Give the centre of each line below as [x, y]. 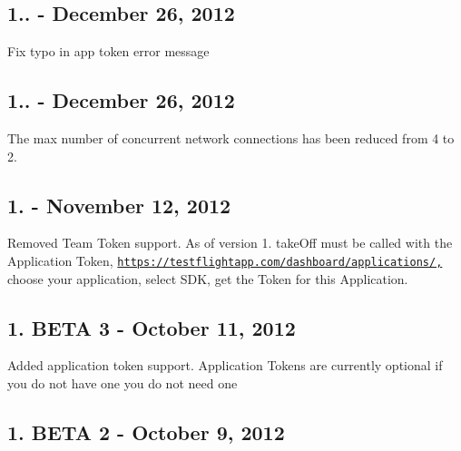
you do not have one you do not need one [123, 383]
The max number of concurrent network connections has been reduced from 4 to [231, 138]
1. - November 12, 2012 [119, 205]
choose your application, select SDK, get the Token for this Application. [208, 278]
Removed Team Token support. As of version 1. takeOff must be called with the [230, 243]
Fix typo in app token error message [108, 51]
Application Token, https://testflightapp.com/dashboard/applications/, [225, 260]
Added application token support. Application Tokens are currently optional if [225, 365]
